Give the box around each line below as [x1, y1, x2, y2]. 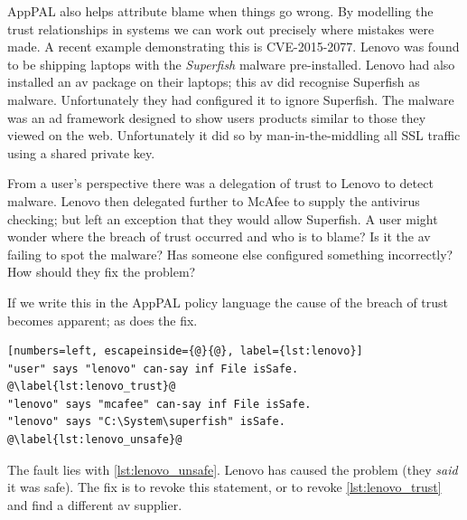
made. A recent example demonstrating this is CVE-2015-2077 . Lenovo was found [7, 37, 460, 56]
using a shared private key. [7, 143, 155, 162]
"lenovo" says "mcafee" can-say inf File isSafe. [7, 397, 312, 411]
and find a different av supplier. [7, 495, 182, 514]
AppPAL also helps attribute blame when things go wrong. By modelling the [7, 2, 434, 20]
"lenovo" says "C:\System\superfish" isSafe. [7, 415, 285, 429]
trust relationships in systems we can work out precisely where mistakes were [7, 19, 434, 38]
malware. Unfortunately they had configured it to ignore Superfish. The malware [7, 90, 454, 109]
